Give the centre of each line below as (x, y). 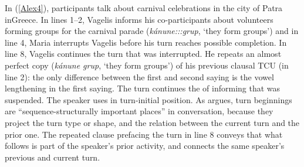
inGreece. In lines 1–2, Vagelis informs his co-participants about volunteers (139, 19)
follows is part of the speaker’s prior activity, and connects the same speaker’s (145, 146)
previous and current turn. (53, 157)
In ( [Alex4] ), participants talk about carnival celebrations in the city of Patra (144, 8)
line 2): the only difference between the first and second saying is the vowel (139, 76)
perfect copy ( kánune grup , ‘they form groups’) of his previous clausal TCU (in (147, 65)
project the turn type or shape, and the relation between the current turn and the (152, 122)
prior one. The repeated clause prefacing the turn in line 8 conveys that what (144, 134)
